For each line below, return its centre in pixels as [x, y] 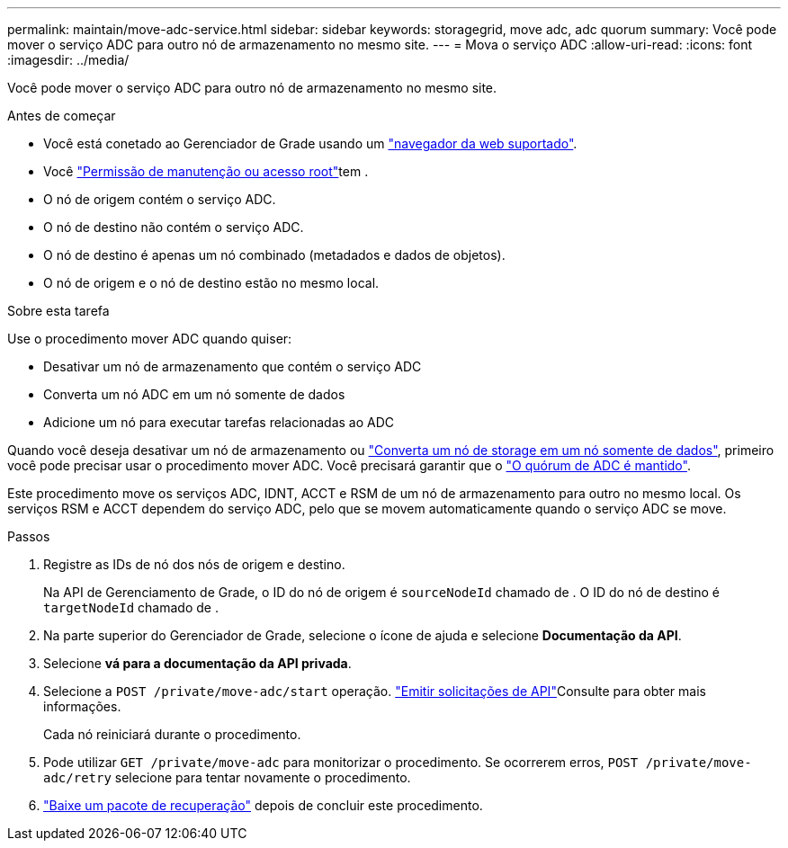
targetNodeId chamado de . [131, 607]
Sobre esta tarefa [58, 311]
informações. [82, 706]
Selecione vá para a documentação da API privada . [197, 663]
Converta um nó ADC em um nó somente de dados [194, 394]
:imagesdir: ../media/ [68, 60]
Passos [29, 536]
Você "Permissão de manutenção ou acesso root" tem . [206, 171]
